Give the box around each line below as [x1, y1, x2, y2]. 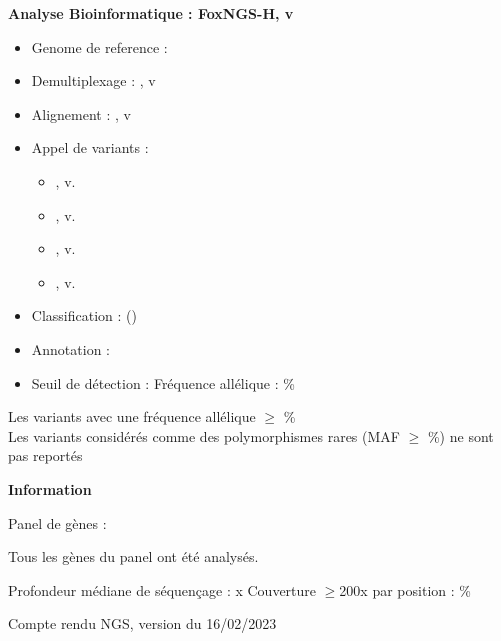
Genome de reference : [31, 36, 168, 57]
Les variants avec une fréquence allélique [8, 406, 256, 427]
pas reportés [8, 445, 83, 466]
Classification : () [31, 305, 137, 326]
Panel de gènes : [8, 512, 107, 533]
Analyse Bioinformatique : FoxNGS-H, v [8, 3, 294, 23]
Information [8, 478, 92, 499]
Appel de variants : [31, 137, 149, 158]
